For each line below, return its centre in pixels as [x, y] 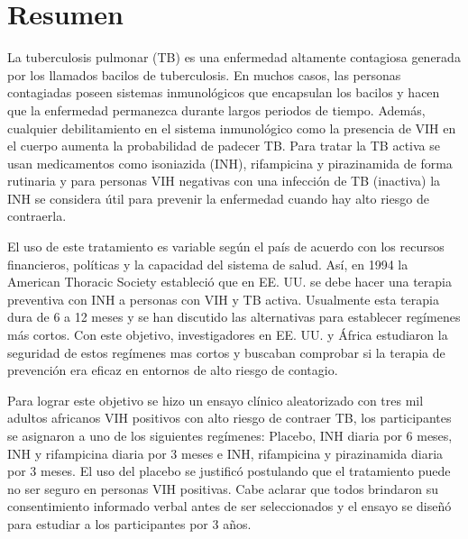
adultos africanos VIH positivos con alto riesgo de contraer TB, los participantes [229, 418]
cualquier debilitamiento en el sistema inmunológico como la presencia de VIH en [232, 128]
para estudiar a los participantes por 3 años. [129, 523]
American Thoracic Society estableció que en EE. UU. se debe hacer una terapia [229, 282]
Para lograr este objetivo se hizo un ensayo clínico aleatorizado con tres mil [216, 400]
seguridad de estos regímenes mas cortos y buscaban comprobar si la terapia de [226, 352]
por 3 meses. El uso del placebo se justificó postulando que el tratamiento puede [229, 471]
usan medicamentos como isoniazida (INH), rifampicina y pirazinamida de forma [230, 163]
